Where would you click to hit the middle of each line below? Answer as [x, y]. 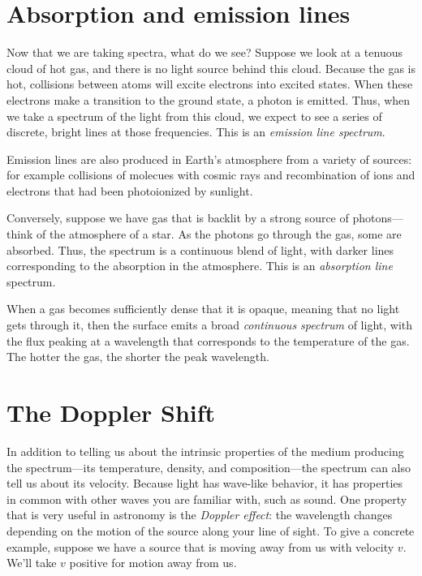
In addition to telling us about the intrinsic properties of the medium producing [205, 451]
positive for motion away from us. [153, 563]
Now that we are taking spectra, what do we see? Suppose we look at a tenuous [205, 52]
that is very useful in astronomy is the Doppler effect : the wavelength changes [200, 515]
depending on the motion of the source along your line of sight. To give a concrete [211, 530]
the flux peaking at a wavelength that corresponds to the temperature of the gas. [208, 340]
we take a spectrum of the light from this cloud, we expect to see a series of [194, 116]
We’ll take [32, 563]
